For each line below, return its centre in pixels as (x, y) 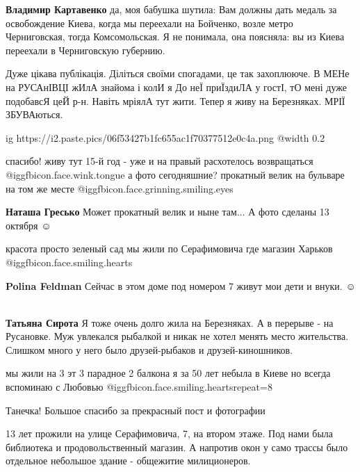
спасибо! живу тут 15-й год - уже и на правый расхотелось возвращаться (159, 161)
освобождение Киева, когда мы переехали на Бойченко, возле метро (149, 23)
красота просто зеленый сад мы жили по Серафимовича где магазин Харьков (169, 249)
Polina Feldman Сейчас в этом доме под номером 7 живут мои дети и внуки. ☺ (181, 285)
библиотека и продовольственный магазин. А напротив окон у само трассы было (177, 447)
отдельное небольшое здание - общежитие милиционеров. (128, 461)
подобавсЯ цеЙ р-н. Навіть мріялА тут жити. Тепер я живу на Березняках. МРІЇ (175, 100)
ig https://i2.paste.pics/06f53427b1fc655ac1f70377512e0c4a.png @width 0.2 (165, 137)
